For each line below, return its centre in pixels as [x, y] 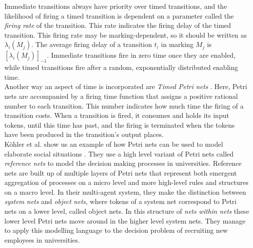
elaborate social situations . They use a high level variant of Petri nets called [119, 153]
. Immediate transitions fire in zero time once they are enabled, [141, 55]
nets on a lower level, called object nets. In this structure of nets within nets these [127, 211]
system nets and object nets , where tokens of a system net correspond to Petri [121, 201]
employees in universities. [42, 239]
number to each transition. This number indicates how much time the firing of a [124, 105]
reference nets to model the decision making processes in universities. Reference [123, 163]
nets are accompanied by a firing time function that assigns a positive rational [121, 96]
